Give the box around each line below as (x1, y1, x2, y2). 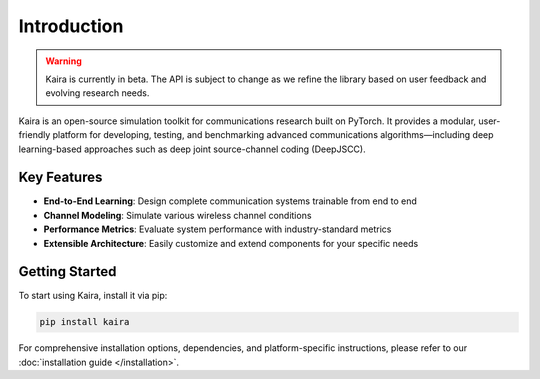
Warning (45, 55, 82, 67)
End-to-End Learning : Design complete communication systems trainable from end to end (43, 195, 417, 207)
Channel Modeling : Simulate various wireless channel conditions (43, 209, 312, 221)
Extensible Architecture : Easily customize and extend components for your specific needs (43, 237, 419, 249)
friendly (18, 129, 51, 141)
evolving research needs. (45, 87, 150, 99)
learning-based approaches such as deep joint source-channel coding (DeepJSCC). (18, 143, 366, 155)
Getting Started (18, 263, 117, 280)
